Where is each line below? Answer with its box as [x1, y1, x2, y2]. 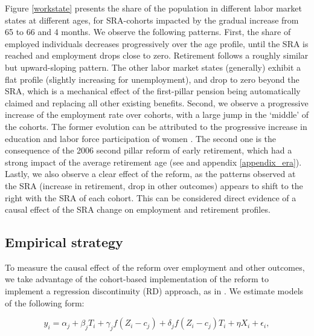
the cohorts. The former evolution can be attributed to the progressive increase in [5, 120, 307, 132]
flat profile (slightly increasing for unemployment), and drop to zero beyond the [5, 73, 300, 85]
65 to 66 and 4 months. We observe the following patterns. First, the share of [5, 25, 291, 38]
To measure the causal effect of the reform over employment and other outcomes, [5, 260, 305, 273]
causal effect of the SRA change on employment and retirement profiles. [5, 203, 271, 216]
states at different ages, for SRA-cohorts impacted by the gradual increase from [5, 13, 299, 26]
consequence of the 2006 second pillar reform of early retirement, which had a [5, 144, 292, 157]
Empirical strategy [5, 233, 123, 251]
